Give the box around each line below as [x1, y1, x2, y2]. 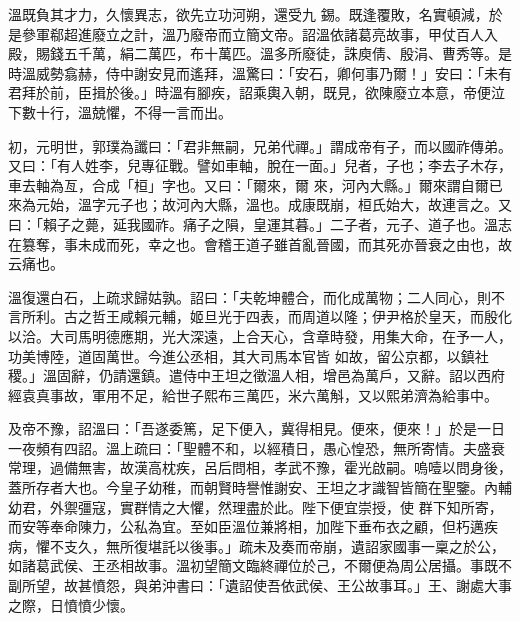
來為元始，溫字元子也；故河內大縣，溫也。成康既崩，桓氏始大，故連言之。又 [8, 194, 512, 215]
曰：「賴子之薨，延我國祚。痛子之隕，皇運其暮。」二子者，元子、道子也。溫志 [8, 213, 512, 234]
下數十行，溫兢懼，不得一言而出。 [8, 101, 232, 122]
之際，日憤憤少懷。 [8, 594, 134, 615]
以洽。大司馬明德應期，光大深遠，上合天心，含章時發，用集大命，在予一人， [8, 325, 512, 346]
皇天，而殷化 [427, 306, 512, 327]
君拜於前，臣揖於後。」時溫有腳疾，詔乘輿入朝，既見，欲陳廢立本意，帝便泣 [8, 82, 505, 103]
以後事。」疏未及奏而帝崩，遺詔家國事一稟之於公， [175, 535, 505, 556]
